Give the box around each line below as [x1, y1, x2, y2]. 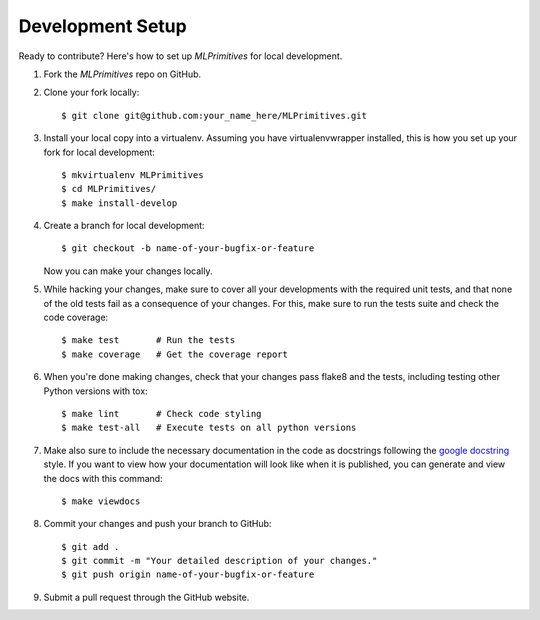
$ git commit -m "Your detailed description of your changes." [61, 555, 378, 567]
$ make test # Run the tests [61, 335, 236, 346]
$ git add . [61, 541, 120, 552]
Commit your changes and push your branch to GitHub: [43, 518, 272, 530]
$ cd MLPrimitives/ [61, 183, 157, 195]
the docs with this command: [43, 472, 164, 484]
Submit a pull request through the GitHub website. [43, 591, 250, 603]
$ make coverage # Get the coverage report [61, 348, 289, 360]
